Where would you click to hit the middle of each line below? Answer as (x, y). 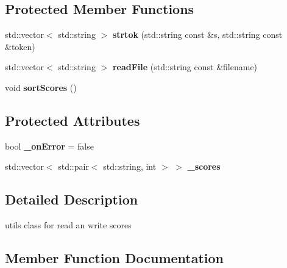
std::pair (73, 166)
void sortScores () (41, 87)
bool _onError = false (49, 146)
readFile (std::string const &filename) (185, 67)
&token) (20, 46)
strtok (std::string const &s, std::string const (197, 34)
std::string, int (130, 166)
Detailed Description (72, 199)
